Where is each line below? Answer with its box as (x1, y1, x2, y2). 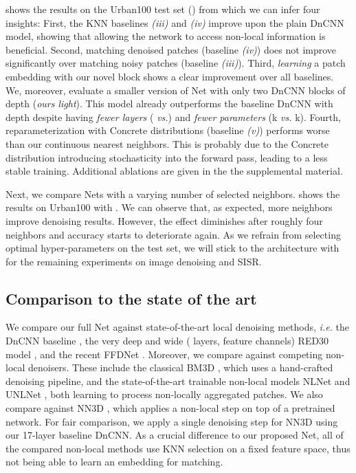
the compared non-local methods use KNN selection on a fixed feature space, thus (5, 441, 351, 455)
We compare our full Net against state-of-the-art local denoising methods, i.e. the (5, 320, 350, 334)
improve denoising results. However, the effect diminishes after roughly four (5, 213, 323, 228)
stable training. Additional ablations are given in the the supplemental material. (5, 164, 343, 178)
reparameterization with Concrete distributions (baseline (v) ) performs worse (5, 123, 330, 137)
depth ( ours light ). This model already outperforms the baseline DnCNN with (5, 96, 333, 111)
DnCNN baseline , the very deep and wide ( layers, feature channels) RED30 (5, 333, 329, 348)
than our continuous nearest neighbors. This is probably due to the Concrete (5, 136, 329, 151)
